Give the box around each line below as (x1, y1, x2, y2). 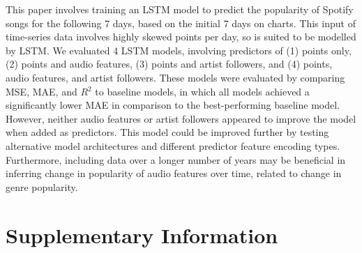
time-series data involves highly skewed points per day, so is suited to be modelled (6, 29, 356, 44)
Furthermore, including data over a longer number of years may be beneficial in (6, 152, 346, 167)
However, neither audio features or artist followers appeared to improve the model (6, 111, 356, 125)
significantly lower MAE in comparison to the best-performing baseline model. (6, 98, 340, 112)
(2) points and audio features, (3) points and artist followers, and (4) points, (6, 56, 333, 71)
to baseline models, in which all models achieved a (95, 84, 310, 98)
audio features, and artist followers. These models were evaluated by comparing (6, 70, 345, 84)
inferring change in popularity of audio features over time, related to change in (6, 166, 342, 181)
